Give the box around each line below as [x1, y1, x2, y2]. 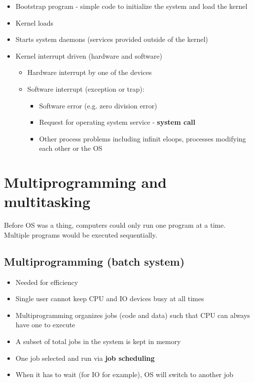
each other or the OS [39, 143, 103, 153]
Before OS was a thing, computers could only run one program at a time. [4, 220, 226, 230]
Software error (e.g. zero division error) [39, 100, 157, 110]
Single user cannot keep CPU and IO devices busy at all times [15, 293, 204, 304]
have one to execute [15, 319, 75, 330]
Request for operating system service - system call [39, 117, 195, 127]
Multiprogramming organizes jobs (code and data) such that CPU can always [15, 310, 250, 320]
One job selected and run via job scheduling [15, 352, 155, 363]
